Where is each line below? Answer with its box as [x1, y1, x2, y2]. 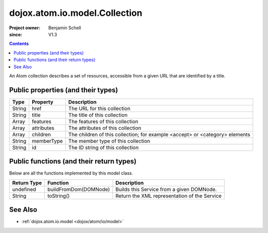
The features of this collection [68, 118, 138, 125]
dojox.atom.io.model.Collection [9, 7, 142, 18]
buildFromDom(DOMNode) [47, 186, 110, 193]
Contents [9, 41, 29, 47]
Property [32, 98, 54, 105]
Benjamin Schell [48, 25, 81, 31]
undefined [12, 186, 37, 193]
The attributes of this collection [68, 124, 141, 131]
